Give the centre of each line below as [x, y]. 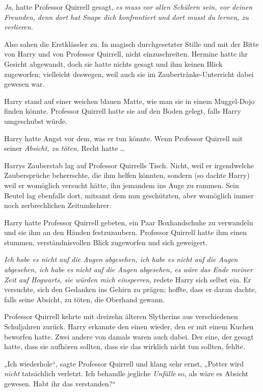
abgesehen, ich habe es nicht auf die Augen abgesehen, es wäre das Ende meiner [128, 269]
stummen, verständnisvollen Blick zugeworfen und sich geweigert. [106, 242]
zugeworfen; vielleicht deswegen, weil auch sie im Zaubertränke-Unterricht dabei [129, 74]
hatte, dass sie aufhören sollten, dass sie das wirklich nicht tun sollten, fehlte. [125, 346]
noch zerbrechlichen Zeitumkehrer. [58, 205]
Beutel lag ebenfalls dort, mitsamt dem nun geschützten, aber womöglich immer [129, 195]
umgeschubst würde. [36, 121]
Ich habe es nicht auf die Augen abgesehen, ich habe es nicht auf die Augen [121, 259]
